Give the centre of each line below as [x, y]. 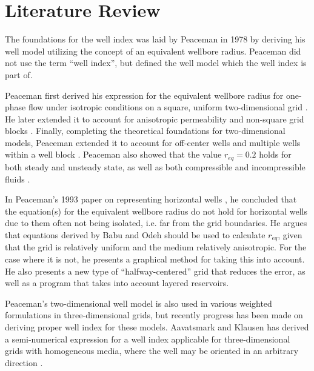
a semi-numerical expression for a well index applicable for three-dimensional [148, 339]
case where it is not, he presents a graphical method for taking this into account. [155, 259]
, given [290, 234]
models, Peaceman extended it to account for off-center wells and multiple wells [153, 142]
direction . [24, 362]
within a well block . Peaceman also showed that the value [113, 154]
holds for [275, 154]
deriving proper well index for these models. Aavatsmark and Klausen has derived [157, 326]
